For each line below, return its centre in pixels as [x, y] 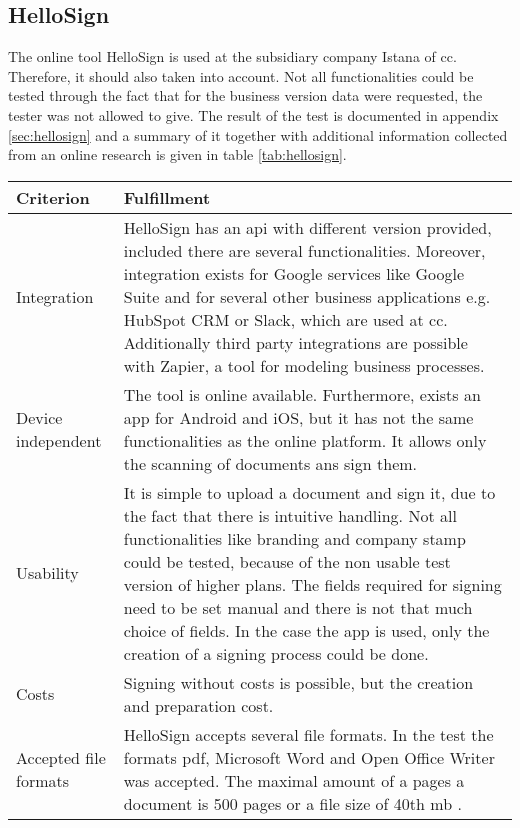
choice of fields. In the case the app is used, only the [306, 630]
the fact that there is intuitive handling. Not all [290, 515]
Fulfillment [167, 197]
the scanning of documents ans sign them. [270, 463]
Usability [47, 573]
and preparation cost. [198, 705]
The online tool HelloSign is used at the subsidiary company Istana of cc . [232, 56]
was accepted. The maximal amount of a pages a [294, 780]
